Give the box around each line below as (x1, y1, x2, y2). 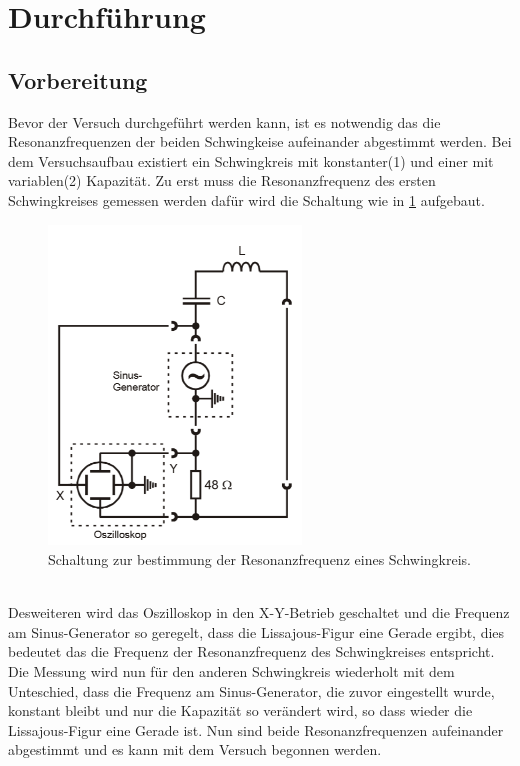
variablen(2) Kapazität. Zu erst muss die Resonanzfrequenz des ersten (8, 170, 436, 191)
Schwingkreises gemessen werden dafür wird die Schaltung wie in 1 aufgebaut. (8, 189, 485, 210)
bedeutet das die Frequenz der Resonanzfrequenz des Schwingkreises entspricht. (8, 641, 495, 662)
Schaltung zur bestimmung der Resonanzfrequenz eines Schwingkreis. (48, 548, 471, 569)
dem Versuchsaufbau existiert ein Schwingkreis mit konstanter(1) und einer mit (8, 150, 494, 171)
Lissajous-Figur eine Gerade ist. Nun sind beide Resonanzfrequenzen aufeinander (8, 719, 504, 740)
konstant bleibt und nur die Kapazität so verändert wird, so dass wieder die (8, 700, 473, 721)
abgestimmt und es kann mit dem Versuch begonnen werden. (8, 739, 382, 760)
